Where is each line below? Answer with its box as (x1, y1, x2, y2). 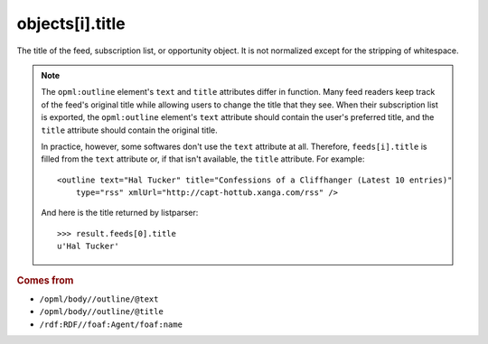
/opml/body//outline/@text (39, 293, 159, 304)
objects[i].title (16, 14, 126, 33)
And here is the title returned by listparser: (41, 208, 199, 218)
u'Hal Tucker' (57, 241, 119, 252)
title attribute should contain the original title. (41, 125, 219, 135)
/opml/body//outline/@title (39, 307, 164, 317)
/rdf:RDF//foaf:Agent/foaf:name (39, 319, 183, 330)
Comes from (16, 274, 74, 286)
